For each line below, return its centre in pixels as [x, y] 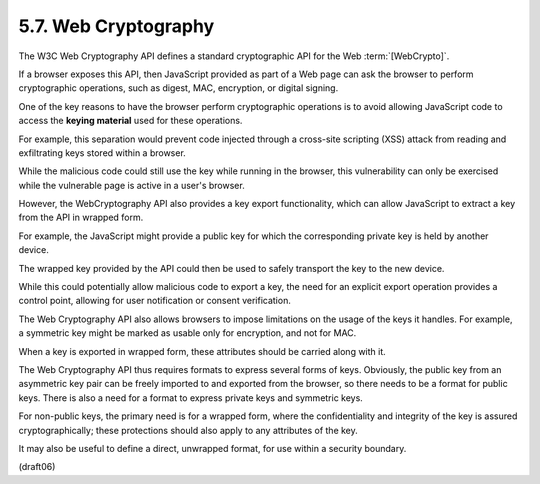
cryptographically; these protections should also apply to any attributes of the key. [188, 430]
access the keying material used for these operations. [130, 121]
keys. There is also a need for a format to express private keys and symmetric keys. [191, 397]
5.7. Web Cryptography [116, 26]
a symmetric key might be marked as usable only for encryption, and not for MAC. [187, 333]
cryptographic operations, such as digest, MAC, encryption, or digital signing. [178, 88]
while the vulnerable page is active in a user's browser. [131, 185]
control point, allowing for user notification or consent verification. [155, 301]
